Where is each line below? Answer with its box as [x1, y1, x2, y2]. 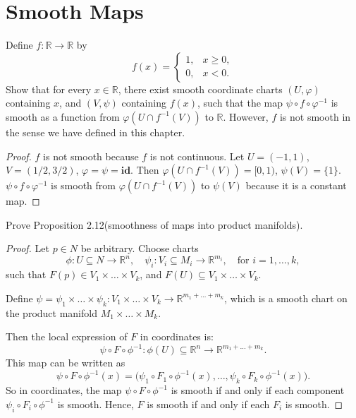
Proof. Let [6, 241, 49, 256]
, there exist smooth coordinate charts [118, 81, 283, 96]
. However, [223, 109, 269, 124]
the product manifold [6, 305, 97, 320]
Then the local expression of [6, 329, 128, 344]
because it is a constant [245, 178, 347, 193]
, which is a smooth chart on [224, 290, 348, 305]
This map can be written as [6, 355, 125, 370]
